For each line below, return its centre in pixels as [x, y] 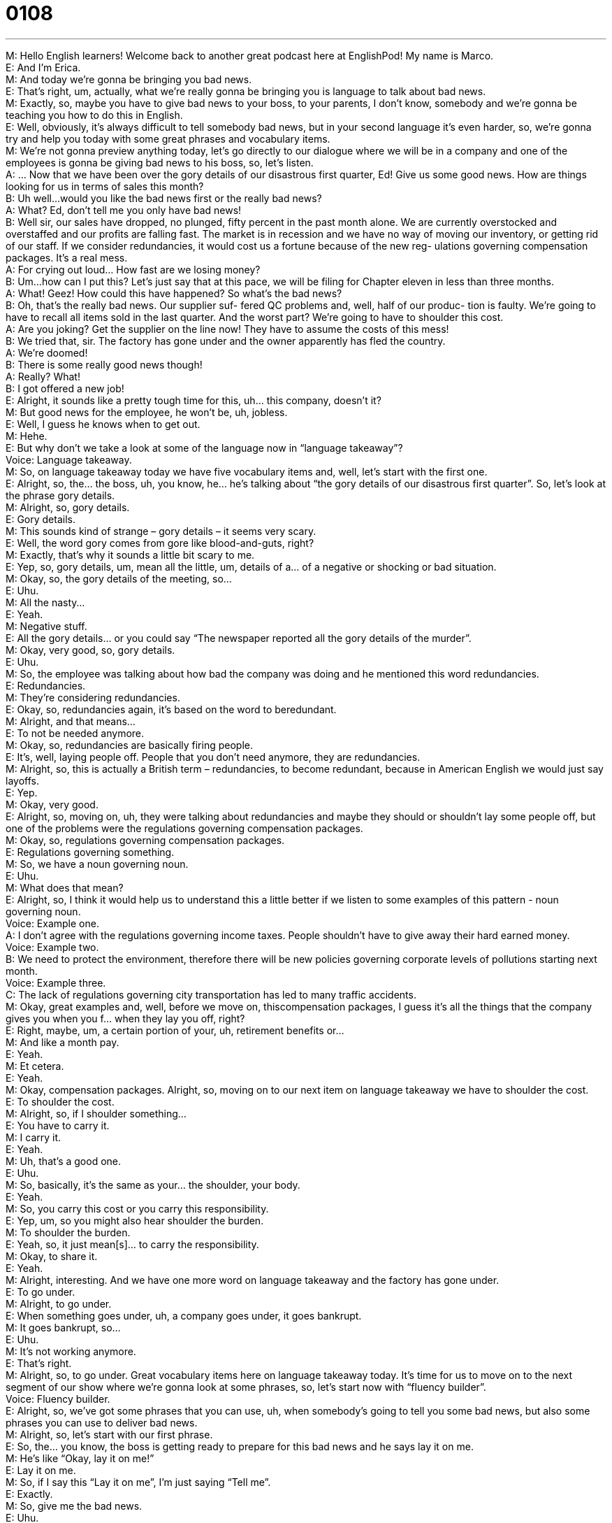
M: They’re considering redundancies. [93, 697]
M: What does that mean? [65, 887]
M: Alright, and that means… [71, 721]
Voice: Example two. [52, 947]
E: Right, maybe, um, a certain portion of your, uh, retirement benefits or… [175, 1030]
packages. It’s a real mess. [67, 257]
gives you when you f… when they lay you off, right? [125, 1018]
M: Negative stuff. [46, 626]
